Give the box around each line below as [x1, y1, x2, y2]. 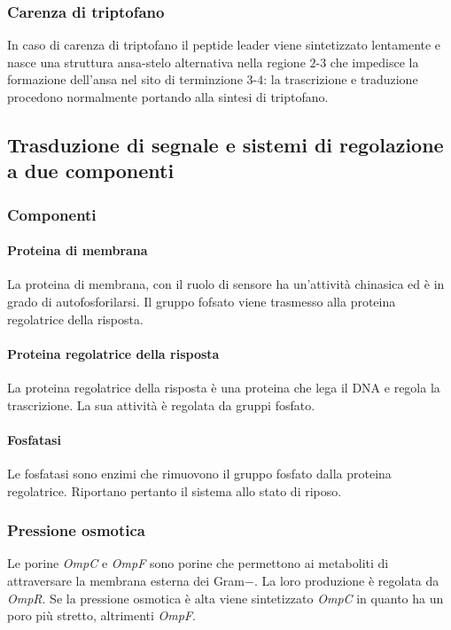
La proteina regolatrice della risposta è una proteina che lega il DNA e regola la [7, 377, 440, 396]
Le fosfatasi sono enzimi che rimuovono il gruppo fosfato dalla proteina [7, 463, 392, 482]
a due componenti [7, 157, 175, 184]
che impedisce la [330, 52, 419, 71]
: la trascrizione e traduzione [263, 70, 418, 89]
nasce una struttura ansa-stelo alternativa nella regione [7, 52, 306, 71]
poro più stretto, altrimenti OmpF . [7, 606, 196, 625]
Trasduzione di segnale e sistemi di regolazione [7, 130, 444, 158]
